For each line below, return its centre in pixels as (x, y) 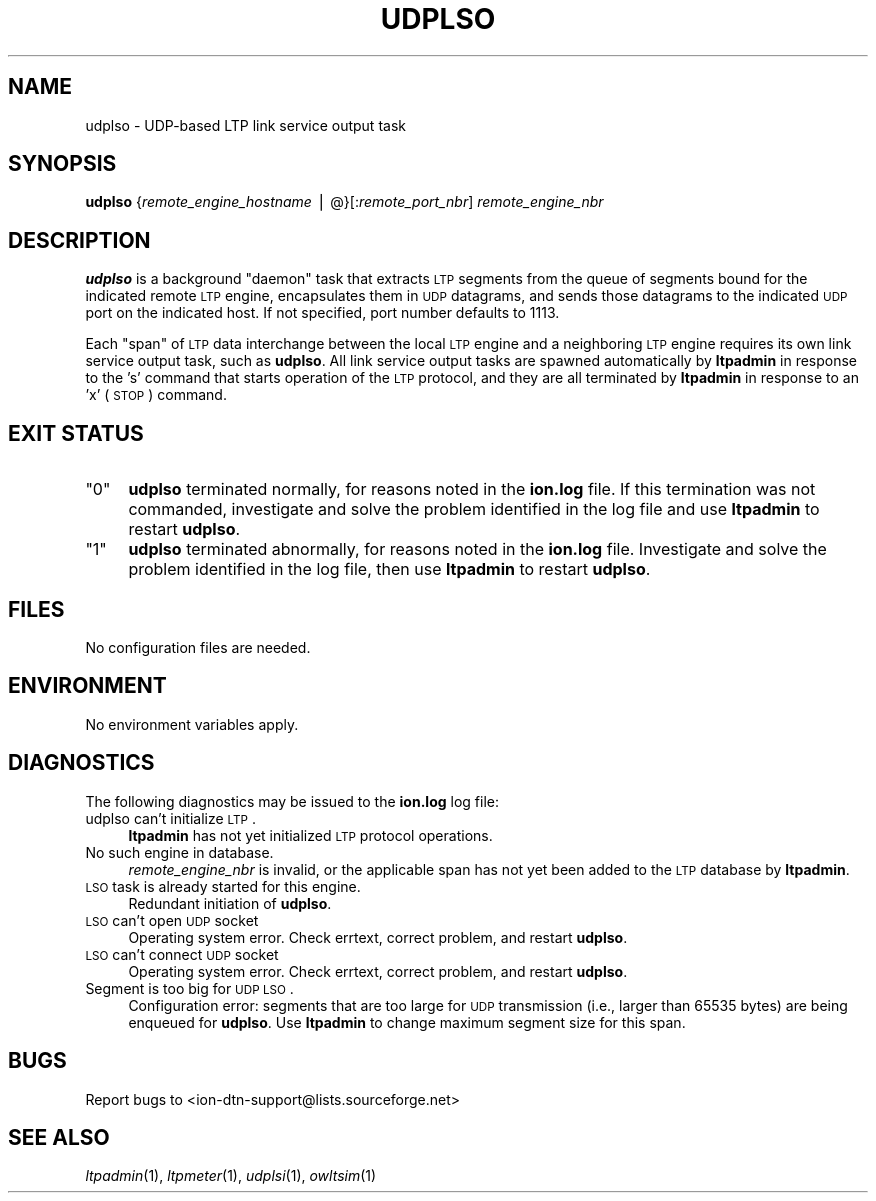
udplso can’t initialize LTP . (171, 818)
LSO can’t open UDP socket (172, 920)
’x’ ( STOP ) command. (156, 395)
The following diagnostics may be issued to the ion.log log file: (292, 801)
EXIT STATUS (76, 433)
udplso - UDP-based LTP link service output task (245, 125)
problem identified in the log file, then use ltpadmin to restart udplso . (389, 569)
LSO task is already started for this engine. (223, 886)
